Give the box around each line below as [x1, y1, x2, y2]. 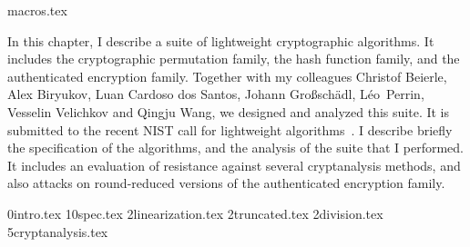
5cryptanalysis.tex [7, 222, 108, 241]
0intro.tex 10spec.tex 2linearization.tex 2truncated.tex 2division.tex [7, 203, 383, 222]
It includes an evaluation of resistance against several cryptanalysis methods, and [7, 155, 461, 174]
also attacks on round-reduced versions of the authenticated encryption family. [7, 173, 445, 193]
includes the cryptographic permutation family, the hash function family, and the [7, 49, 460, 68]
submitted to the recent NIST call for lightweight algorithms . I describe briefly [7, 120, 453, 139]
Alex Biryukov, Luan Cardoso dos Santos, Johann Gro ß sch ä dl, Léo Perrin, [7, 84, 424, 104]
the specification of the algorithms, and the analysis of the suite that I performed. [7, 138, 465, 157]
